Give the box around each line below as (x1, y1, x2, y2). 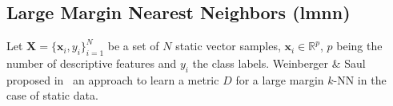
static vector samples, (175, 37, 281, 54)
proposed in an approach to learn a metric (6, 71, 219, 88)
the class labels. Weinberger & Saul (192, 55, 366, 71)
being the (336, 37, 383, 54)
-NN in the (333, 71, 387, 88)
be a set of (107, 37, 159, 54)
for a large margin (235, 71, 324, 88)
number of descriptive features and (6, 55, 177, 71)
